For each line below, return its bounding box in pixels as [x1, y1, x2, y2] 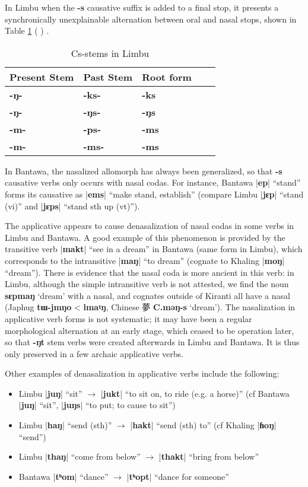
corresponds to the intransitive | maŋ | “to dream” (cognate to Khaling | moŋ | [5, 254, 285, 266]
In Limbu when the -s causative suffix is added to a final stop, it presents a [5, 1, 279, 13]
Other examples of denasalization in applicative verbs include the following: [5, 367, 280, 380]
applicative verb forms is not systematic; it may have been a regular [5, 312, 252, 324]
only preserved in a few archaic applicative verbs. [5, 347, 183, 359]
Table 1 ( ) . [5, 24, 49, 37]
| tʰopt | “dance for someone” [126, 470, 229, 482]
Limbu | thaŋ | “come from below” [18, 450, 141, 463]
